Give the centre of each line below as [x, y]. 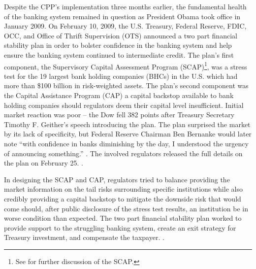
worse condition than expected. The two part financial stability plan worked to [123, 218]
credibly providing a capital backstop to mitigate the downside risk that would [123, 198]
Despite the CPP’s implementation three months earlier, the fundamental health [125, 6]
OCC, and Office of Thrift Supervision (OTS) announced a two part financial [121, 35]
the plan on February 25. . [44, 163]
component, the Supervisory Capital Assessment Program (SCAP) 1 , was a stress [126, 66]
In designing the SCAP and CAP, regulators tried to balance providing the [117, 179]
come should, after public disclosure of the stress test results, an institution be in [126, 208]
